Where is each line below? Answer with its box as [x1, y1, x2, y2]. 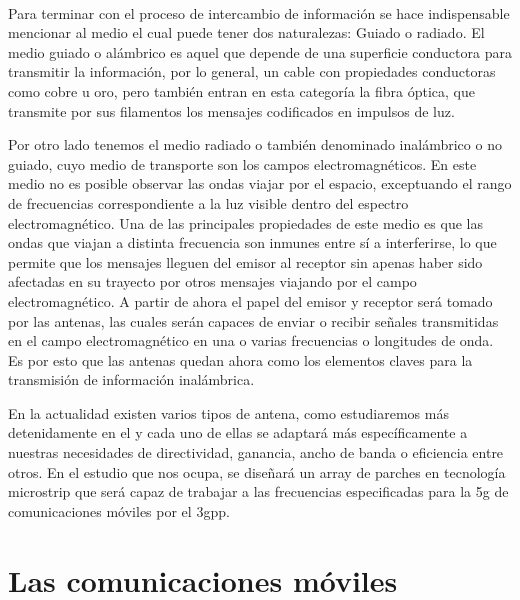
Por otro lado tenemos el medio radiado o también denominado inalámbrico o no [8, 134, 502, 155]
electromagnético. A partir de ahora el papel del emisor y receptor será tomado [8, 290, 493, 311]
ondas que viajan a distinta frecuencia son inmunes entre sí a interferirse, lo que [8, 232, 497, 253]
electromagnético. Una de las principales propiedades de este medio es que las [8, 212, 483, 233]
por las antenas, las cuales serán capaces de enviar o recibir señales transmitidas [8, 310, 499, 331]
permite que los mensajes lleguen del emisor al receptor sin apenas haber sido [8, 251, 483, 272]
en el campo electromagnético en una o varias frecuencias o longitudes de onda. [8, 330, 494, 351]
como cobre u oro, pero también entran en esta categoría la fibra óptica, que [8, 80, 475, 101]
